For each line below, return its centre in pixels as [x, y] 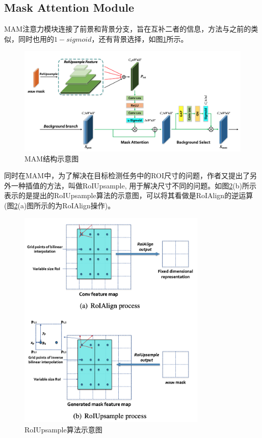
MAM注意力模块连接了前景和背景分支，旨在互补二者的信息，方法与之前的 [128, 29]
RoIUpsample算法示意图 [63, 429]
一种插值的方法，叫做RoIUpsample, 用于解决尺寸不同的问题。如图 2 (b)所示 [134, 185]
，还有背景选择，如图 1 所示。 [140, 38]
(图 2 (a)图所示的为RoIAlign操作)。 [60, 206]
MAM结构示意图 [52, 158]
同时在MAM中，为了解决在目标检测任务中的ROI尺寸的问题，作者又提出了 [127, 175]
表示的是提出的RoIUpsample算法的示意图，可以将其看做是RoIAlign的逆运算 [129, 195]
